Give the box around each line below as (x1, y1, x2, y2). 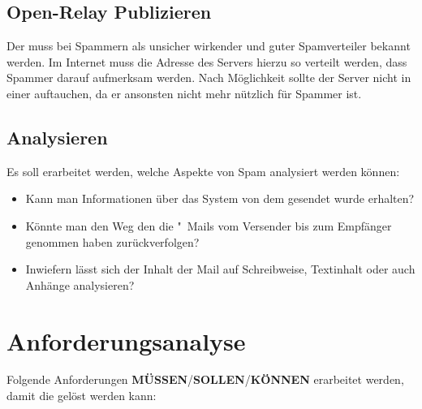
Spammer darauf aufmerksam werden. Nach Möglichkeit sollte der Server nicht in (6, 69, 411, 86)
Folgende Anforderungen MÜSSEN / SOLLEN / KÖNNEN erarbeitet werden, (6, 371, 404, 388)
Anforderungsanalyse (6, 324, 246, 357)
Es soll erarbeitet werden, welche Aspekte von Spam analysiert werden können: (6, 162, 400, 179)
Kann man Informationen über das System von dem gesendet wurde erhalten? (25, 190, 415, 207)
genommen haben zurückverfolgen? (25, 233, 200, 250)
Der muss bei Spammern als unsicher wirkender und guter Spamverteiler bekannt (6, 37, 411, 54)
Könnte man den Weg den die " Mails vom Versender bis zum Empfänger (25, 217, 392, 234)
